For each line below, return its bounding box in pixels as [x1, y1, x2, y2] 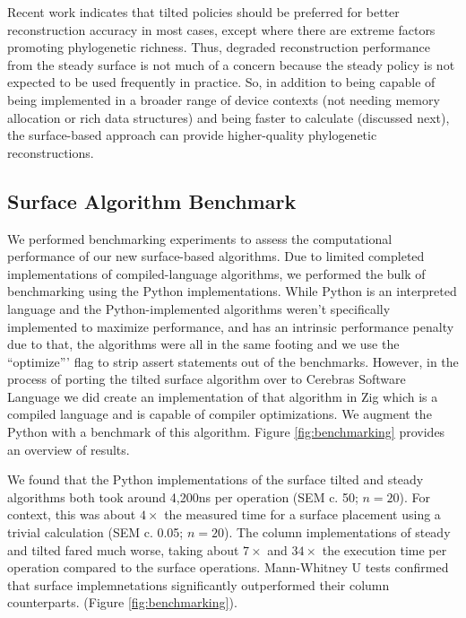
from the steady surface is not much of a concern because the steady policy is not [7, 55, 455, 74]
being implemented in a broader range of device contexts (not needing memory [7, 90, 440, 109]
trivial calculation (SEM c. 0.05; [7, 523, 184, 542]
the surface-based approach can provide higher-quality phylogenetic [7, 126, 377, 144]
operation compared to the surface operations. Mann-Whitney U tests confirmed [7, 558, 449, 577]
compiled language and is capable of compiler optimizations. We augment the [7, 405, 432, 423]
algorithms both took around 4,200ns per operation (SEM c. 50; [7, 487, 358, 506]
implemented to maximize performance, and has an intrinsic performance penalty [7, 317, 454, 335]
